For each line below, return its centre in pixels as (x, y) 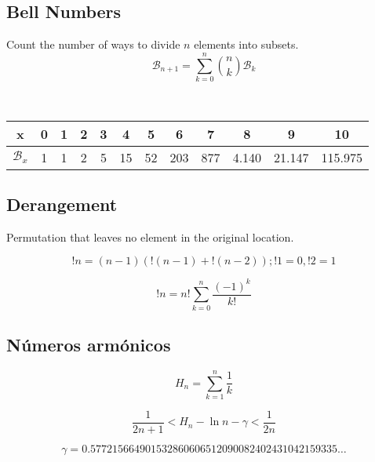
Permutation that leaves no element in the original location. (150, 236)
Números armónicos (89, 344)
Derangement (62, 204)
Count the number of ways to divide (93, 44)
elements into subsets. (246, 44)
